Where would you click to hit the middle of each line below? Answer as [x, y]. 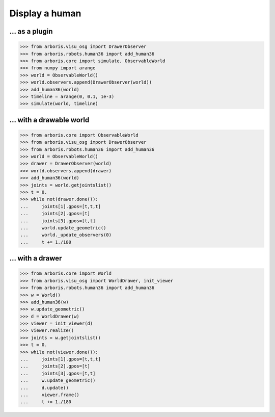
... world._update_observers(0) [66, 235]
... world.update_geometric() [63, 228]
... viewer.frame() [50, 395]
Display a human [45, 13]
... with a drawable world [49, 120]
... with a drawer [36, 258]
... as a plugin [31, 31]
